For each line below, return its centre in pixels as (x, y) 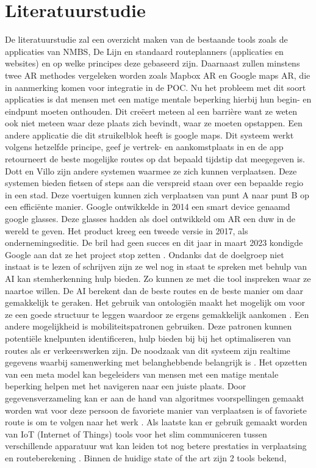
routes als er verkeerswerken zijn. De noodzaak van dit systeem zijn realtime (148, 350)
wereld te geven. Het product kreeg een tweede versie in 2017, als (127, 230)
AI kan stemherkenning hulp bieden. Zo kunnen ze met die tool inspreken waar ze (158, 278)
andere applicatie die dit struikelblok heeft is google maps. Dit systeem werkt (149, 135)
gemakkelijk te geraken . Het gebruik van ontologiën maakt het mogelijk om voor (155, 302)
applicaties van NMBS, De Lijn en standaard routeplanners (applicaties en (144, 51)
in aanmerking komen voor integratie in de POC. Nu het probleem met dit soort (156, 87)
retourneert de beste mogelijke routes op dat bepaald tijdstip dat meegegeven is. (155, 159)
